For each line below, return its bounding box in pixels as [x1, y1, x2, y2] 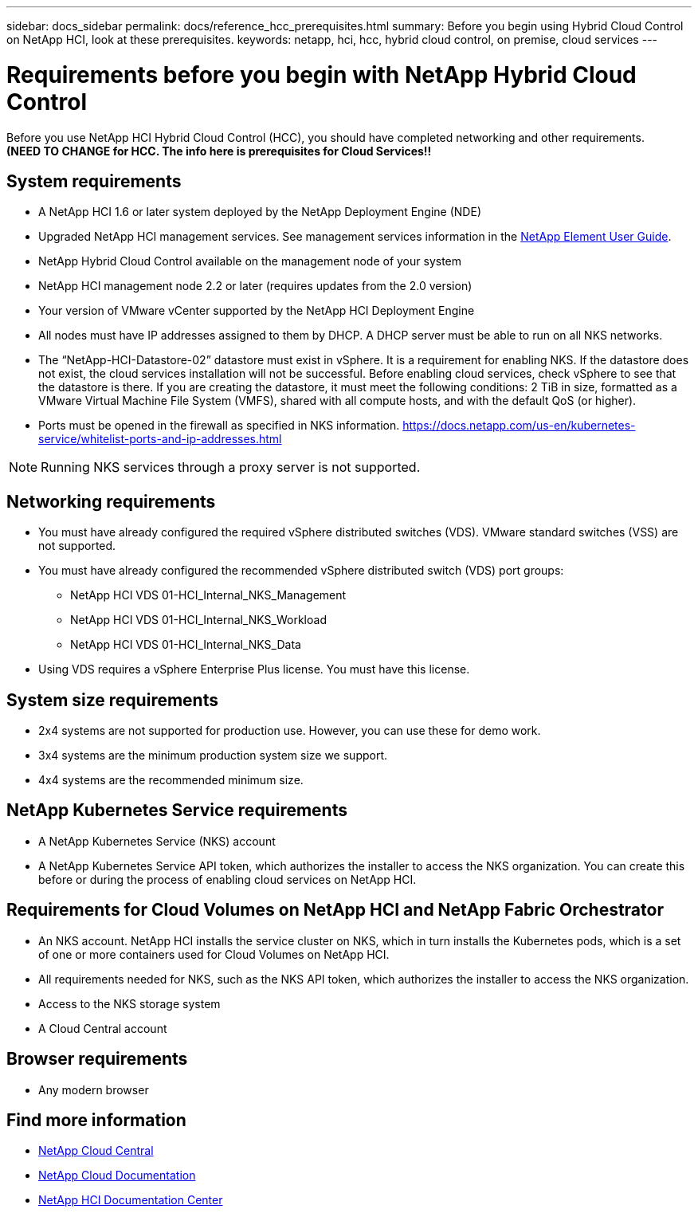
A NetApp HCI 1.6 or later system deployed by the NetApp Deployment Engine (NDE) [38, 205, 481, 219]
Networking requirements [6, 491, 216, 512]
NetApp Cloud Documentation [38, 1168, 196, 1183]
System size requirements [6, 689, 218, 710]
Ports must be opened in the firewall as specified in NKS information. [38, 418, 400, 433]
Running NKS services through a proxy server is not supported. [41, 459, 421, 476]
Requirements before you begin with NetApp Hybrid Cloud [6, 61, 637, 88]
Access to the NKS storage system [38, 996, 221, 1011]
